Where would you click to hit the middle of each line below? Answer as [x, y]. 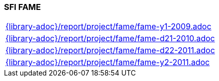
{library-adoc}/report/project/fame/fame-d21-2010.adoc [110, 39]
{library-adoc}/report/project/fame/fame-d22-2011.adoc [110, 50]
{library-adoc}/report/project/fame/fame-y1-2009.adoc [109, 27]
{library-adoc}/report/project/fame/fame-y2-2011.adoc [108, 62]
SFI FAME [23, 7]
